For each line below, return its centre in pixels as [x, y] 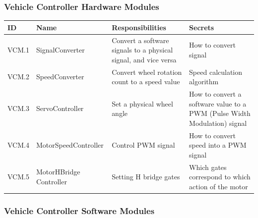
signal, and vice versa [144, 59]
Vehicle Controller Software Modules [79, 210]
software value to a [218, 103]
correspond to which [220, 177]
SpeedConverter [60, 77]
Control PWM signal [143, 145]
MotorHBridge [58, 172]
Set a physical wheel [142, 103]
